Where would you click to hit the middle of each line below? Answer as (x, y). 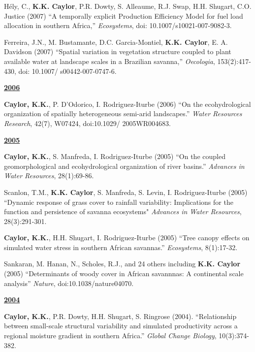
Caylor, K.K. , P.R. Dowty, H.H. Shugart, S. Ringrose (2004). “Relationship (120, 316)
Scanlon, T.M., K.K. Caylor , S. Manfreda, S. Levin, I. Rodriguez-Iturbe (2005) (126, 192)
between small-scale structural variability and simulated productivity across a (121, 326)
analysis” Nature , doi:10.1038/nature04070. (69, 283)
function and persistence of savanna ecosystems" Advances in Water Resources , (123, 211)
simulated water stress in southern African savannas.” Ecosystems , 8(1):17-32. (121, 247)
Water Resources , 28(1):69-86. (49, 176)
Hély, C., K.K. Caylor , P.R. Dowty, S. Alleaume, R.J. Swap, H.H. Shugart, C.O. (128, 6)
